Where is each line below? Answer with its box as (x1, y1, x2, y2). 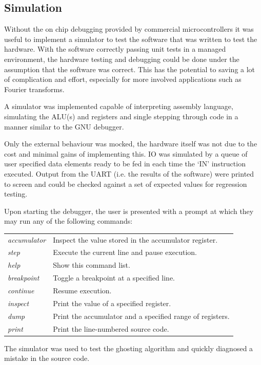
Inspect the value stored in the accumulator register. (53, 234, 218, 245)
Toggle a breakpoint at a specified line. (53, 272, 175, 283)
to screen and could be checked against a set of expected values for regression (4, 178, 247, 189)
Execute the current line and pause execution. (53, 247, 197, 257)
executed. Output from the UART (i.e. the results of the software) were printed (4, 168, 254, 179)
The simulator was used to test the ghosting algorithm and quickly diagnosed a (4, 342, 253, 353)
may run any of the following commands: (4, 216, 133, 226)
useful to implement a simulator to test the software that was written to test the (4, 33, 257, 44)
